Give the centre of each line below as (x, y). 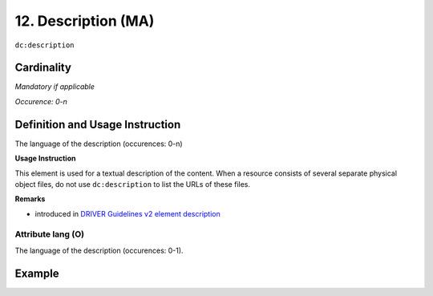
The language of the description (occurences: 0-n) (99, 144)
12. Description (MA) (85, 21)
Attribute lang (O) (49, 234)
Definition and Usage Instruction (98, 124)
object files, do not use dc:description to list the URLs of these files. (133, 184)
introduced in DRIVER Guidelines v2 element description (127, 213)
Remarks (30, 199)
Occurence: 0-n (41, 101)
